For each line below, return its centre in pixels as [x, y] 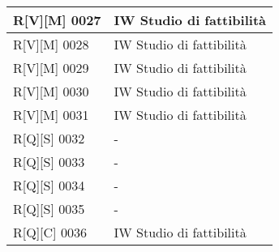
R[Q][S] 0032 [49, 138]
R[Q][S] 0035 [49, 209]
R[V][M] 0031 [51, 115]
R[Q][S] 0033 [49, 162]
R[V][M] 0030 [51, 91]
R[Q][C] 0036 [50, 232]
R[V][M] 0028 [51, 44]
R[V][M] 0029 [51, 68]
